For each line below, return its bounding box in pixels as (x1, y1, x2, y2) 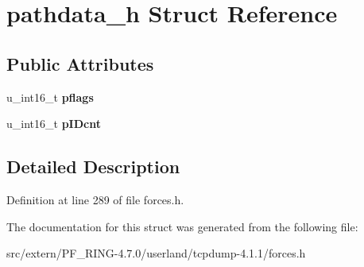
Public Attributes (6, 51, 154, 75)
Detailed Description (6, 154, 180, 179)
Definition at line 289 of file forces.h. (6, 191, 184, 207)
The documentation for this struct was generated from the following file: (6, 218, 358, 234)
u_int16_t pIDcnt (6, 115, 101, 132)
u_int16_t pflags (6, 88, 94, 105)
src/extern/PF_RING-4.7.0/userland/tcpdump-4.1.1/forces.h (6, 245, 306, 261)
